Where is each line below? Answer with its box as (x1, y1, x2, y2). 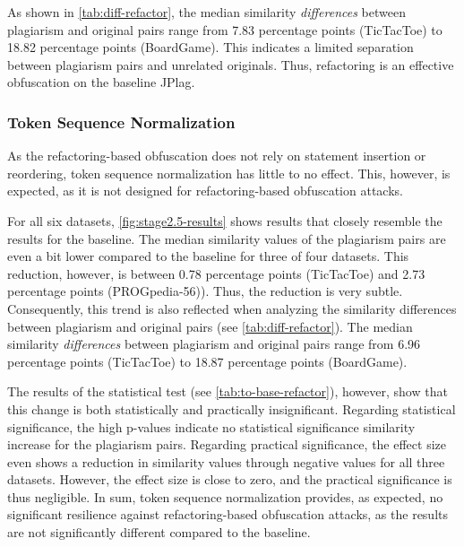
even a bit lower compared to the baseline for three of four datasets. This (7, 247, 409, 265)
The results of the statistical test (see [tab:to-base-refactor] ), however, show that (7, 382, 448, 401)
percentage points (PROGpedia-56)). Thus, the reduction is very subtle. (7, 282, 403, 300)
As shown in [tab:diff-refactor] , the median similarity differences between (7, 3, 406, 21)
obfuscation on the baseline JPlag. (7, 73, 195, 91)
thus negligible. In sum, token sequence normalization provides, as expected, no (7, 487, 443, 506)
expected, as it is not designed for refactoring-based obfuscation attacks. (7, 181, 403, 200)
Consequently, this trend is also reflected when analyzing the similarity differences (7, 299, 457, 317)
